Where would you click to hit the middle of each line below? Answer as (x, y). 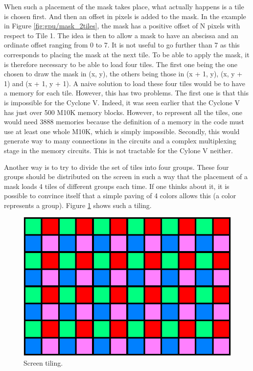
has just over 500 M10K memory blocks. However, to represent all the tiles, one (123, 112)
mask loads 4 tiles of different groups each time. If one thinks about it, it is (117, 186)
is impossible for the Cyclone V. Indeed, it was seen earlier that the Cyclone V (122, 102)
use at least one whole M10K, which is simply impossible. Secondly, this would (122, 131)
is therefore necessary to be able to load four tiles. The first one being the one (121, 64)
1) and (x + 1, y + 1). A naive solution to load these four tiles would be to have (125, 83)
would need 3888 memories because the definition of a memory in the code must (124, 122)
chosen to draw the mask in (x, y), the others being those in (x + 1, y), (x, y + (123, 74)
